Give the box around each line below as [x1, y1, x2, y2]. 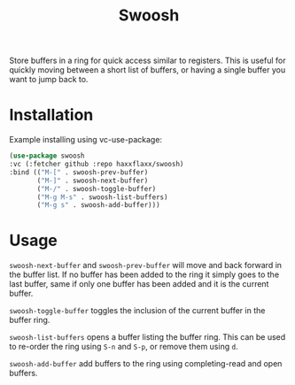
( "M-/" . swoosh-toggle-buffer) [36, 184, 157, 193]
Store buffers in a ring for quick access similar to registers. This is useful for [9, 55, 286, 66]
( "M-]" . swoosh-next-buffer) [36, 176, 149, 185]
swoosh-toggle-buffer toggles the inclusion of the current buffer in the [9, 305, 266, 316]
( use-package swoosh [9, 151, 86, 160]
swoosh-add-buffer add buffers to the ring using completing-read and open [9, 358, 283, 369]
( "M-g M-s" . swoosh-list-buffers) [36, 192, 168, 202]
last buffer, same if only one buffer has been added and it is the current [9, 279, 269, 289]
